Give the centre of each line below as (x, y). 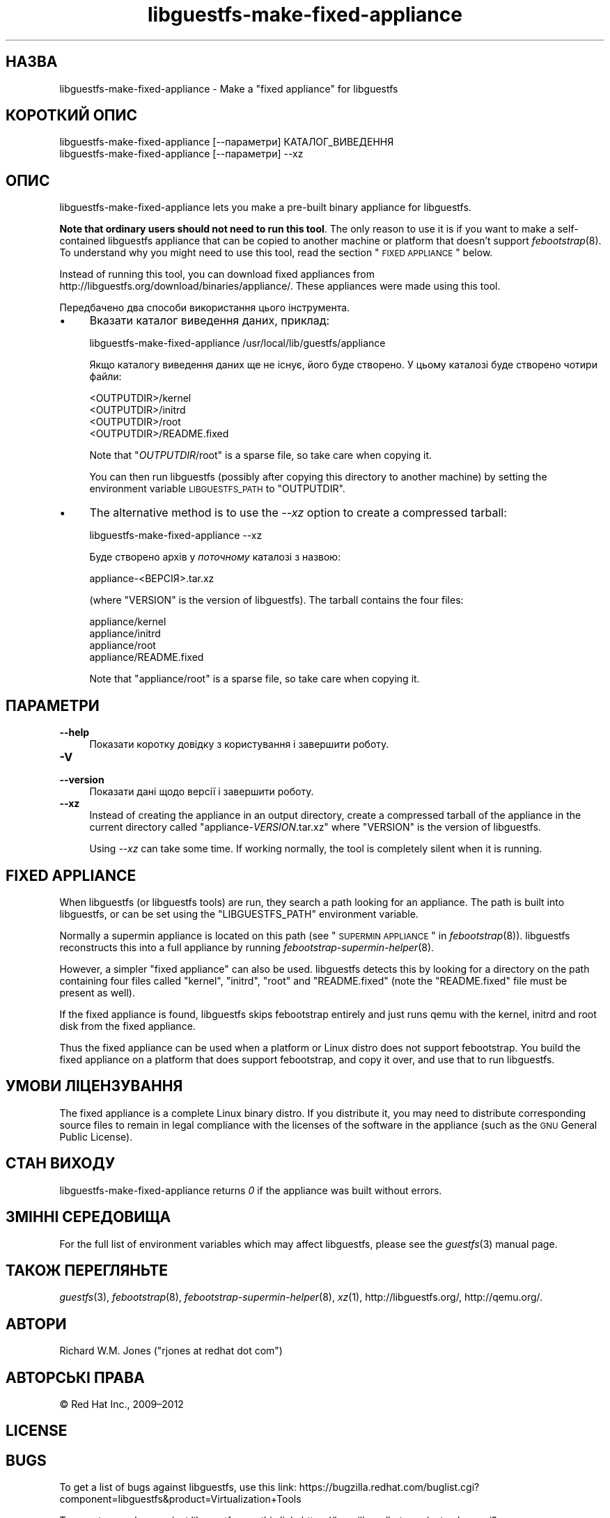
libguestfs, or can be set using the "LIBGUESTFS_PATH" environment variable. (239, 914)
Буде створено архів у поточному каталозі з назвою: (215, 557)
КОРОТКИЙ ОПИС (72, 116)
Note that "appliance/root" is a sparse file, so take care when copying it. (255, 679)
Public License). (96, 1136)
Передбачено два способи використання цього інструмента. (205, 308)
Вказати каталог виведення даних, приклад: (210, 321)
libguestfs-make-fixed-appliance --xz (176, 535)
